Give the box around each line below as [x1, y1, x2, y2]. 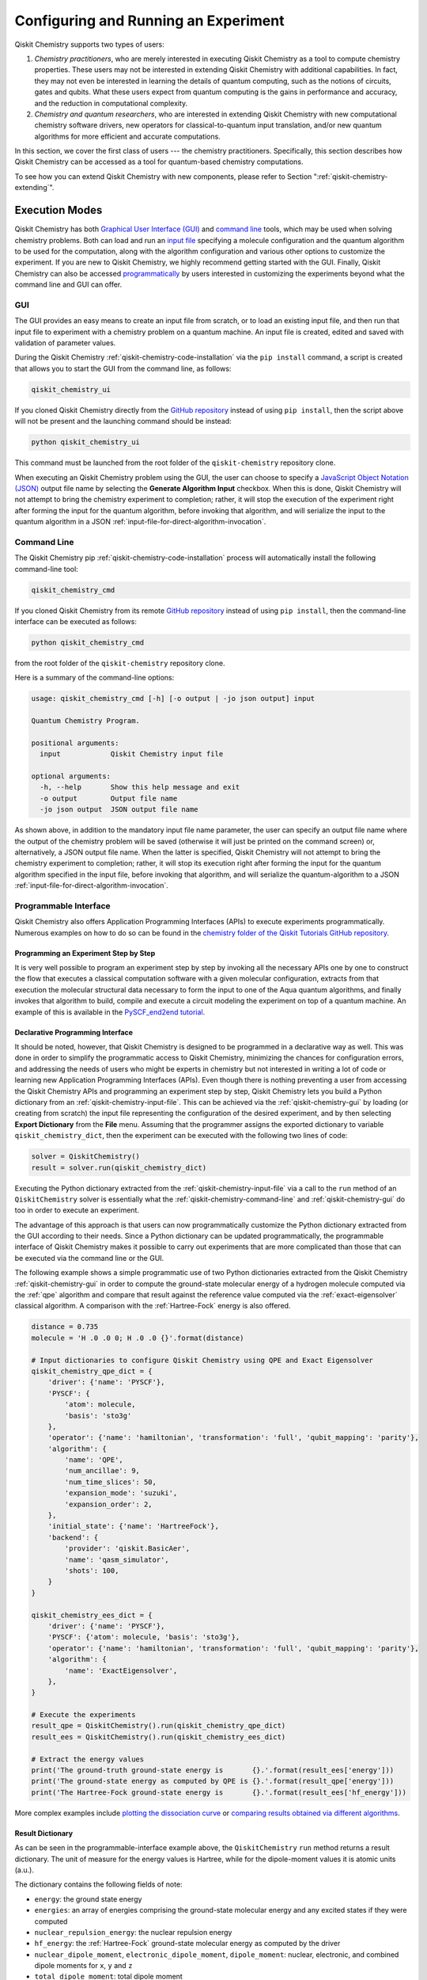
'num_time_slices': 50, [64, 1477, 157, 1487]
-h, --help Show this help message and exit [40, 782, 240, 792]
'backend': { [47, 1533, 99, 1542]
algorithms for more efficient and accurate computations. [34, 131, 221, 141]
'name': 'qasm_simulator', [64, 1555, 169, 1564]
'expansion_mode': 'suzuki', [64, 1489, 178, 1498]
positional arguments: [31, 738, 119, 748]
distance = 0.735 [31, 1323, 99, 1331]
